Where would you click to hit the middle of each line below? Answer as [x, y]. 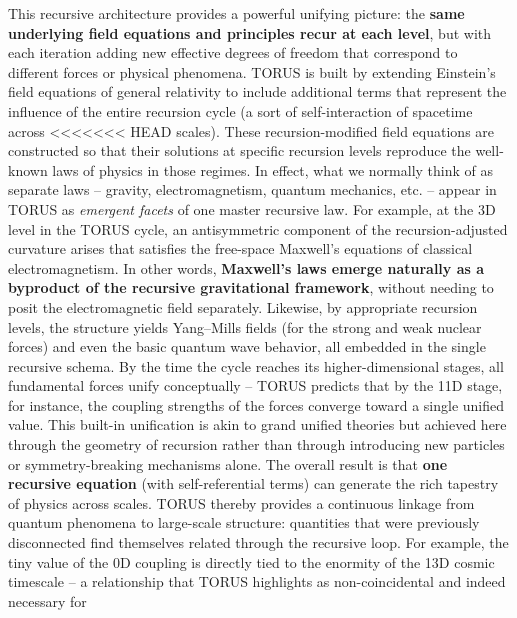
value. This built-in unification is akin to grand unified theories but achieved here [257, 424]
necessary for [47, 600]
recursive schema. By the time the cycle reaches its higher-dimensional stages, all [256, 365]
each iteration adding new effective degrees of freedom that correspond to [233, 52]
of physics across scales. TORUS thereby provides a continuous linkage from [241, 502]
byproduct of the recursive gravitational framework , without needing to [251, 287]
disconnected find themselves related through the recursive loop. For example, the [258, 542]
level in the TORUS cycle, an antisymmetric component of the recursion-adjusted [258, 228]
